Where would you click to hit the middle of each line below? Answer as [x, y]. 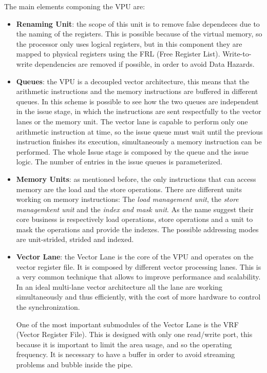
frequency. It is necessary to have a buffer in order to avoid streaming [126, 354]
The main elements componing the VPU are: [75, 6]
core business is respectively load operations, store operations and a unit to [135, 219]
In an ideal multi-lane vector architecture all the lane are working [119, 286]
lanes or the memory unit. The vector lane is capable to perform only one [132, 121]
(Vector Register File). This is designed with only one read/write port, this [134, 334]
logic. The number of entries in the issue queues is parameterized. [119, 162]
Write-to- [237, 54]
